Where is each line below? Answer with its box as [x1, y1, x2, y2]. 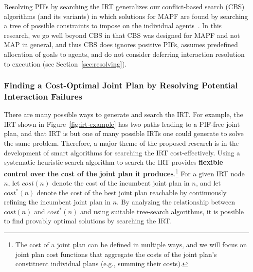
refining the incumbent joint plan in [4, 197, 111, 207]
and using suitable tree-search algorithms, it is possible [80, 206, 244, 216]
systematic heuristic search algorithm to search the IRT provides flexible [4, 157, 223, 167]
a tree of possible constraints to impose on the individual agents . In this [4, 20, 222, 31]
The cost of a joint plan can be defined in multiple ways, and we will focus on [15, 239, 247, 250]
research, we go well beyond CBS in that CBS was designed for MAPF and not [4, 30, 240, 40]
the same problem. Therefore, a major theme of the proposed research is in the [4, 138, 239, 148]
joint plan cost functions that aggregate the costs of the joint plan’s [15, 249, 217, 259]
